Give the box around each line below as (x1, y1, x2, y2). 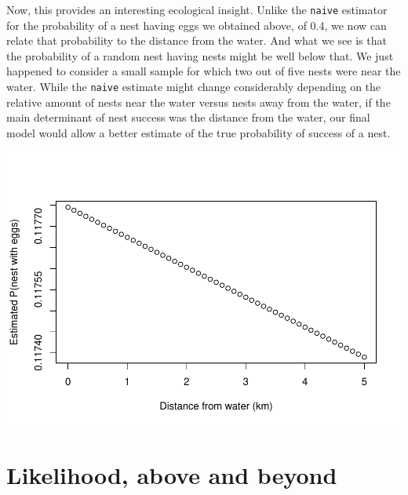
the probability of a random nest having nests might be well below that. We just (6, 47, 394, 64)
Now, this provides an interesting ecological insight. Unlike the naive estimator (6, 2, 388, 17)
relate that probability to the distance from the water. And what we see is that (6, 32, 387, 49)
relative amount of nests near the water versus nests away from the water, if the (6, 93, 391, 110)
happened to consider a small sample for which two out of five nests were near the (6, 63, 401, 79)
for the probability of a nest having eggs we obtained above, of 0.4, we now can (6, 16, 387, 33)
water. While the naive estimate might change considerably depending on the (6, 78, 381, 95)
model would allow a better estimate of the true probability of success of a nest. (6, 124, 391, 140)
